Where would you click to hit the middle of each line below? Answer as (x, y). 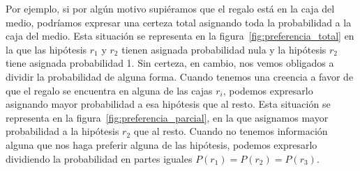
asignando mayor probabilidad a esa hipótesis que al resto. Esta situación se (168, 104)
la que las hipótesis (46, 49)
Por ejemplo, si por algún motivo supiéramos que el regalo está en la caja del (170, 8)
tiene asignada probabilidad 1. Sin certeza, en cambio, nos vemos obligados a (170, 63)
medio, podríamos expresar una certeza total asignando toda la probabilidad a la (179, 22)
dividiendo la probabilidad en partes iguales (99, 158)
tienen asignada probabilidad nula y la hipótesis (224, 49)
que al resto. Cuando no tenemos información (231, 131)
